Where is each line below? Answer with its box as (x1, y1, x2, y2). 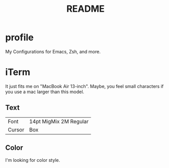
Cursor (8, 126, 24, 133)
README (66, 3, 105, 15)
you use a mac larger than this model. (5, 89, 84, 95)
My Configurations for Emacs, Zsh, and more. (5, 48, 101, 54)
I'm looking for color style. (5, 157, 60, 163)
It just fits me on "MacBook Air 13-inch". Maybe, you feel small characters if (5, 83, 164, 89)
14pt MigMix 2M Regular (29, 118, 89, 125)
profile (5, 32, 34, 43)
